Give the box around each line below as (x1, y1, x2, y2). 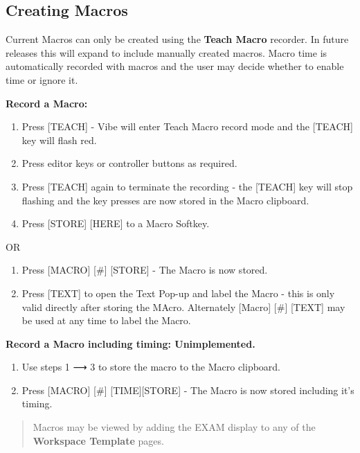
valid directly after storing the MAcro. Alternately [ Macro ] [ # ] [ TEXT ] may (21, 299, 345, 314)
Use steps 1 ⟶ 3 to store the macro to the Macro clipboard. (21, 359, 281, 374)
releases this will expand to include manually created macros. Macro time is (6, 45, 327, 60)
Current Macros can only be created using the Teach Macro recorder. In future (6, 32, 349, 46)
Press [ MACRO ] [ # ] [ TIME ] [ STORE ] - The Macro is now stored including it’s (21, 382, 354, 397)
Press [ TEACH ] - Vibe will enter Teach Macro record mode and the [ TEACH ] (21, 119, 353, 134)
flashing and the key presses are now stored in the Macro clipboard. (21, 193, 309, 207)
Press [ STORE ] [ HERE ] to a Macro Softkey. (21, 216, 210, 231)
